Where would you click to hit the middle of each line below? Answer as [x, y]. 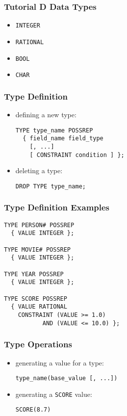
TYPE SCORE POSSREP [36, 299]
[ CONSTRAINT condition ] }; [77, 155]
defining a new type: [46, 115]
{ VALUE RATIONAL [39, 307]
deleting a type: [39, 170]
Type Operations [38, 344]
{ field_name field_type [63, 139]
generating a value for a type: [60, 362]
